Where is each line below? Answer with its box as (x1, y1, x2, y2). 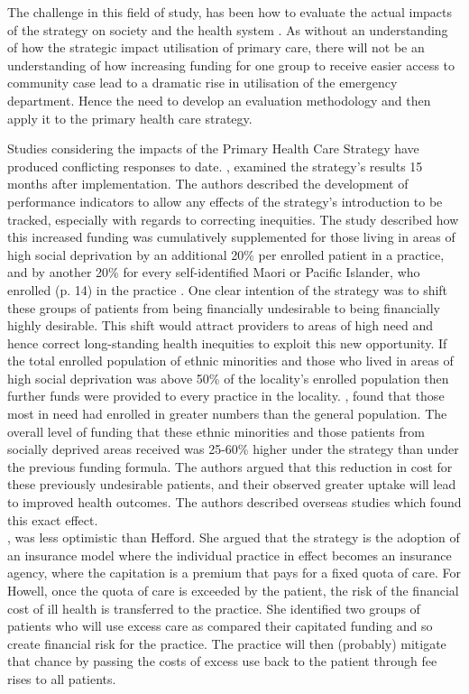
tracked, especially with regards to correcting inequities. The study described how (7, 209, 459, 228)
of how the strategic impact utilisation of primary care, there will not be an (7, 38, 425, 57)
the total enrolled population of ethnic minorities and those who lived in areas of (7, 351, 454, 370)
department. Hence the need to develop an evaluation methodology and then (7, 90, 431, 109)
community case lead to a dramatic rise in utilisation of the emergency (7, 73, 398, 92)
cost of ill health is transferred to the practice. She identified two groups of (7, 598, 420, 617)
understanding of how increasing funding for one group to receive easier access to (7, 55, 455, 74)
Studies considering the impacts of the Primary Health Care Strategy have (7, 139, 419, 158)
